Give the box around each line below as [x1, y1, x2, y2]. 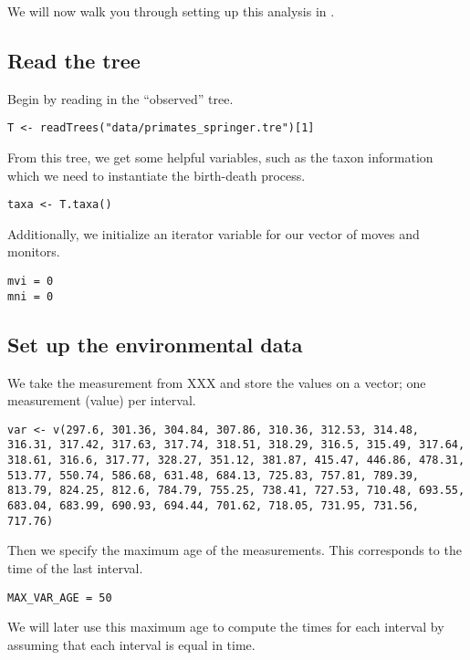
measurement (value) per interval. [7, 391, 196, 410]
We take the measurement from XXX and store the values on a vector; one [7, 372, 426, 392]
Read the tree [7, 46, 141, 74]
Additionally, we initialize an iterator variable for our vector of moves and [7, 224, 420, 243]
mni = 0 [7, 289, 54, 303]
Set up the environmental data [7, 330, 303, 358]
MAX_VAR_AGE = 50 [7, 591, 112, 604]
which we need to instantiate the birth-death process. [7, 165, 306, 184]
